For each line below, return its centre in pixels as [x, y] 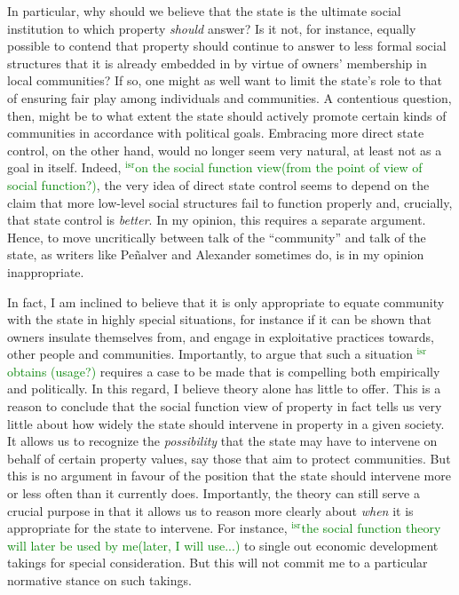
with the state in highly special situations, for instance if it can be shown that [220, 319]
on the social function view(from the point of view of [279, 167]
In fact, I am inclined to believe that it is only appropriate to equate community [226, 301]
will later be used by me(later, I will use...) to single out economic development [223, 545]
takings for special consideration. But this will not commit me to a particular [218, 563]
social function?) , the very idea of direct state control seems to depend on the [218, 184]
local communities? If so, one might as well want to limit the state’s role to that [225, 80]
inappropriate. [46, 271]
